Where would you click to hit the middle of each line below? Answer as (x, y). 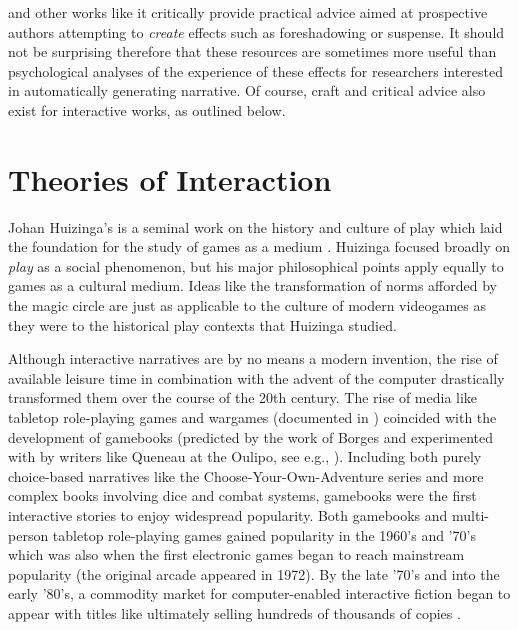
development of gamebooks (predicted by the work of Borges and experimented (251, 436)
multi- (470, 515)
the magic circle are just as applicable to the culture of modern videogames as (247, 305)
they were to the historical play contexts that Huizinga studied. (202, 324)
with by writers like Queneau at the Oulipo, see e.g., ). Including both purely (245, 456)
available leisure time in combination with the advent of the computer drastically (256, 377)
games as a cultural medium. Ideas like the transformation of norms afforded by (253, 285)
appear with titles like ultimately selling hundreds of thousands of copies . (234, 612)
